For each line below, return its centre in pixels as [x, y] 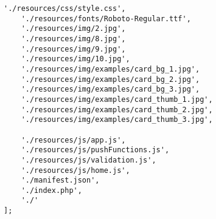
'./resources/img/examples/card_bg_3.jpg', [110, 89]
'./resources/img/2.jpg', [73, 29]
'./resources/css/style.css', [65, 8]
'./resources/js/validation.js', [89, 160]
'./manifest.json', [60, 180]
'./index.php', [51, 190]
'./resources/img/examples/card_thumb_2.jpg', [117, 109]
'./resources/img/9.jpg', [73, 49]
